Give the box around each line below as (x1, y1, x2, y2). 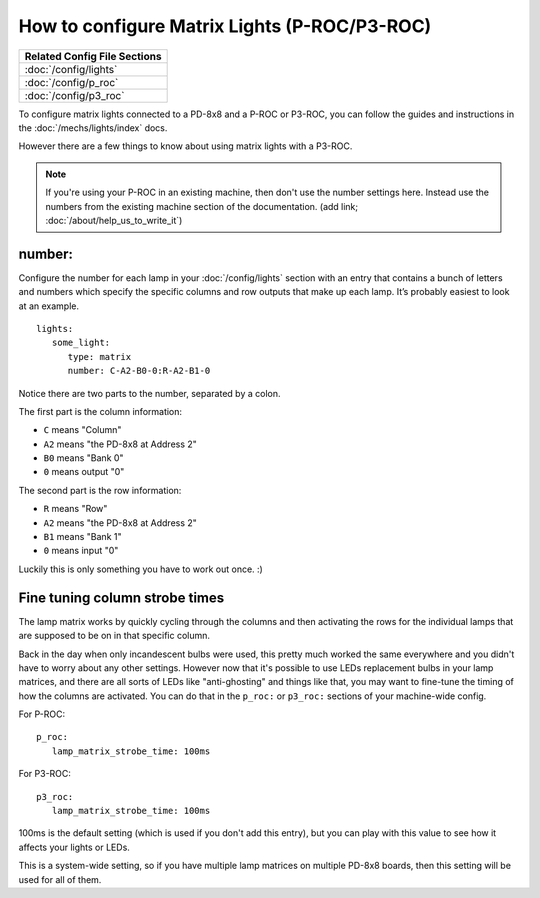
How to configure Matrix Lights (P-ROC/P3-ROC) (18, 15, 432, 37)
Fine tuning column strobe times (18, 589, 225, 606)
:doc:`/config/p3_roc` (24, 88, 125, 102)
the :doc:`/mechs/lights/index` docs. (18, 121, 168, 134)
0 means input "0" (43, 545, 119, 557)
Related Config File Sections (24, 49, 162, 63)
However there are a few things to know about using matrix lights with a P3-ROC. (18, 140, 353, 152)
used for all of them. (18, 873, 102, 885)
